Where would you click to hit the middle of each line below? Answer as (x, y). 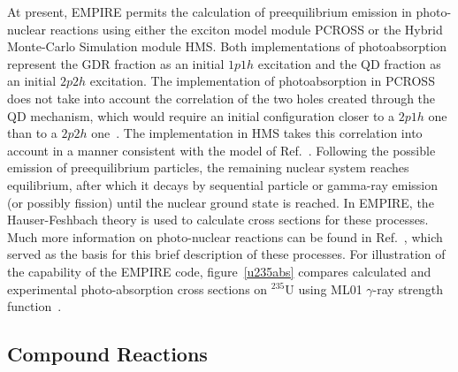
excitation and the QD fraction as (349, 63)
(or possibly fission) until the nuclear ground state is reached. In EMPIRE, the (221, 202)
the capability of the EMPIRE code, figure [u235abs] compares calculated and (219, 271)
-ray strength (408, 288)
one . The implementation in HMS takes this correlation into (257, 133)
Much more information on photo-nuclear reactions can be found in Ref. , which (225, 236)
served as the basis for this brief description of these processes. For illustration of (226, 254)
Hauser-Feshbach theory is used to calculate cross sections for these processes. (218, 220)
